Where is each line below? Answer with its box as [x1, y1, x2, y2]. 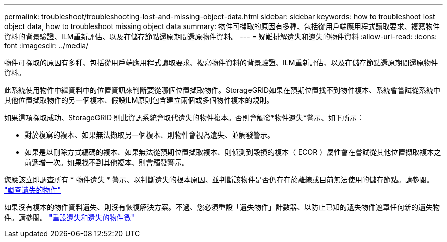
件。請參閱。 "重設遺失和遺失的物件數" [4, 213, 134, 222]
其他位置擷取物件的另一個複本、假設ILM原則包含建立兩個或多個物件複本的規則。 [4, 96, 274, 104]
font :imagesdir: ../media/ [4, 41, 89, 50]
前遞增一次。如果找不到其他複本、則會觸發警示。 [24, 158, 189, 167]
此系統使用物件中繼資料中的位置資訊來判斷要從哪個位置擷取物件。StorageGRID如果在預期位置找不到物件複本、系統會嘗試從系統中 [4, 86, 441, 94]
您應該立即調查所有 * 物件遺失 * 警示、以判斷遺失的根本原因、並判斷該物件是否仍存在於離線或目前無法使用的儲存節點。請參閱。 [4, 175, 434, 184]
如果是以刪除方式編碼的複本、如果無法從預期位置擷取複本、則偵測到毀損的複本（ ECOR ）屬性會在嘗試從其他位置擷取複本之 [24, 148, 441, 156]
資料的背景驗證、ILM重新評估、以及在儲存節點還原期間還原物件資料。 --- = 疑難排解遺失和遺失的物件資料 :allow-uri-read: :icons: [4, 32, 437, 41]
